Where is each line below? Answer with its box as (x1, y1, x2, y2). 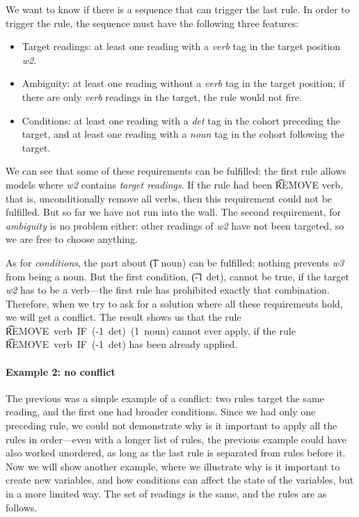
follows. (6, 500, 38, 514)
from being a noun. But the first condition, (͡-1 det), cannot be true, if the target (6, 269, 349, 283)
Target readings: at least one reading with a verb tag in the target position (22, 39, 341, 54)
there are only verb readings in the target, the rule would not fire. (22, 89, 302, 104)
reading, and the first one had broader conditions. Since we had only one (6, 404, 316, 419)
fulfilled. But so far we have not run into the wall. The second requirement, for (6, 205, 341, 219)
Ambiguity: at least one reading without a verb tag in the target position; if (22, 76, 345, 90)
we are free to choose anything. (6, 232, 138, 246)
